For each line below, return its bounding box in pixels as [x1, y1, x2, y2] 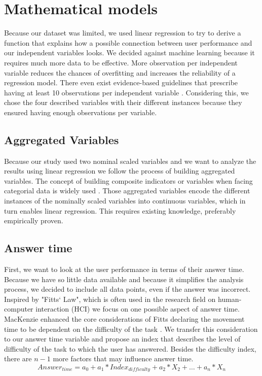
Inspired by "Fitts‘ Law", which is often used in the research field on [4, 293, 216, 304]
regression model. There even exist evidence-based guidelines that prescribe [4, 77, 238, 88]
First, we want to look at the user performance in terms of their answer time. [4, 264, 244, 275]
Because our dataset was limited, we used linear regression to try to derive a [4, 27, 241, 38]
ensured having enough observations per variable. [4, 107, 157, 117]
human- [218, 293, 242, 304]
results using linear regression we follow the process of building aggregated [4, 165, 235, 176]
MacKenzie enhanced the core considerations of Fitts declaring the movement [4, 314, 245, 324]
